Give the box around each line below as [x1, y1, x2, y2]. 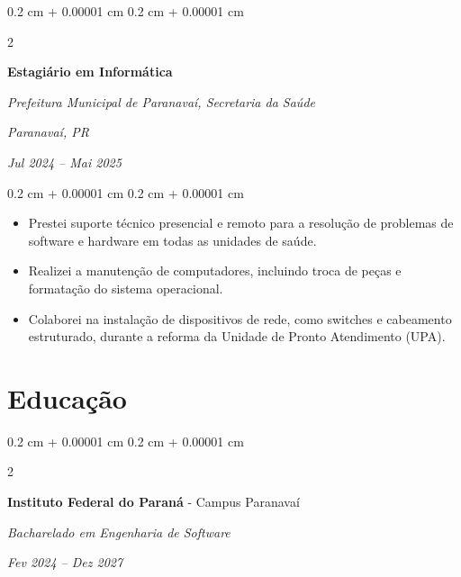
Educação [7, 379, 127, 416]
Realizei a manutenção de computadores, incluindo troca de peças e [28, 261, 402, 280]
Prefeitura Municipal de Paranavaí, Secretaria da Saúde [7, 92, 315, 111]
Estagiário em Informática [7, 62, 173, 81]
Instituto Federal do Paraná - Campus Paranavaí [7, 492, 300, 511]
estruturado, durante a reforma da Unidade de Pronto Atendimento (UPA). [28, 327, 446, 346]
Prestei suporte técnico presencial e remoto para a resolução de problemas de [28, 213, 454, 232]
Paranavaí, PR [7, 122, 89, 141]
